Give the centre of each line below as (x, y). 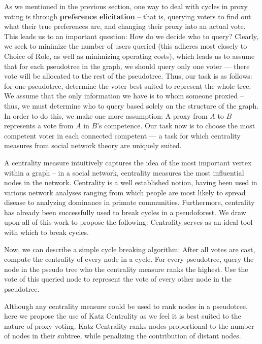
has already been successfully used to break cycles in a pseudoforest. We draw (125, 212)
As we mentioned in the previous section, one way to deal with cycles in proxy (126, 6)
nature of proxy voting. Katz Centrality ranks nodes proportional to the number (129, 325)
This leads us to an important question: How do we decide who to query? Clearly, (131, 36)
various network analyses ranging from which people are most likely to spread (125, 192)
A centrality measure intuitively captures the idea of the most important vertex (128, 162)
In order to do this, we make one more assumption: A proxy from (106, 115)
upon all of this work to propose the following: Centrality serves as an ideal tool (128, 222)
